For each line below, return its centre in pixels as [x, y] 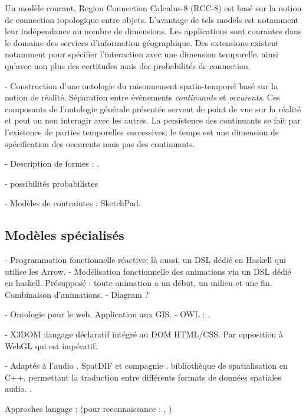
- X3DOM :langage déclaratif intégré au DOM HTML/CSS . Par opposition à [144, 334]
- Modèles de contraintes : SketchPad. [73, 203]
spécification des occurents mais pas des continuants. [100, 143]
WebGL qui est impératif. [51, 345]
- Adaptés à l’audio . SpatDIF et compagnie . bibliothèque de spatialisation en [146, 366]
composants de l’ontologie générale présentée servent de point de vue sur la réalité [153, 108]
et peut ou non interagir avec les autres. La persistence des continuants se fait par [153, 120]
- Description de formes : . [52, 163]
